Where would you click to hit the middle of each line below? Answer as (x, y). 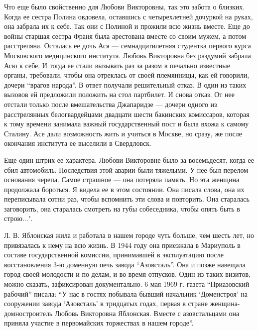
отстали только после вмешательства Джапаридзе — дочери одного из (111, 104)
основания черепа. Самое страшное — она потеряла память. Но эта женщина (122, 179)
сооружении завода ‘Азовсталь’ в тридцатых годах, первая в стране (106, 303)
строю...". (18, 218)
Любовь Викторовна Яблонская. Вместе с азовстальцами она (147, 313)
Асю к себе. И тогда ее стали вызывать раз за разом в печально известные (117, 65)
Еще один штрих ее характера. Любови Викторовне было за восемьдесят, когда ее (129, 160)
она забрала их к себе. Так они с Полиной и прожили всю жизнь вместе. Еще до (127, 26)
